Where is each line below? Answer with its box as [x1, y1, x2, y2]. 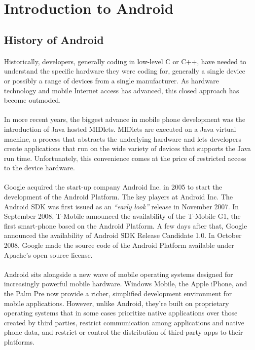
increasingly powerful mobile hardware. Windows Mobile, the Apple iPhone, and [4, 278, 247, 289]
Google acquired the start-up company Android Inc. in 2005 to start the [4, 182, 222, 192]
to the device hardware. [4, 162, 75, 173]
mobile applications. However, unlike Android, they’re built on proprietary [4, 298, 229, 308]
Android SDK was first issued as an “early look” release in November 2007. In [4, 201, 239, 211]
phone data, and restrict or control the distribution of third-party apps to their [4, 327, 243, 337]
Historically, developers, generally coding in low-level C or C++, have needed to [4, 56, 247, 66]
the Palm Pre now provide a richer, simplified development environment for [4, 288, 232, 298]
